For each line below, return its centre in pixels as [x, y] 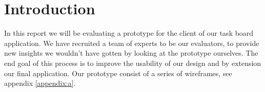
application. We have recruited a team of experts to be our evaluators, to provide [132, 43]
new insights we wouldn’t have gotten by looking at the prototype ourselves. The [131, 53]
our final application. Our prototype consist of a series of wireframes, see [118, 73]
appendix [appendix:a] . [40, 83]
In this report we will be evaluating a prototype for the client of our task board [129, 33]
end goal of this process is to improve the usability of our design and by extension [133, 63]
